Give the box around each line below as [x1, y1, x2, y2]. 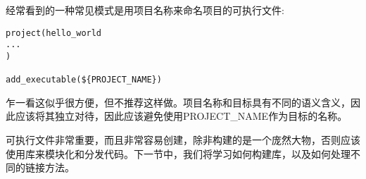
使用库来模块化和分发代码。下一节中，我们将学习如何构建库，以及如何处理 [6, 146, 351, 161]
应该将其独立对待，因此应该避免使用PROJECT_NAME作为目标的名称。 [15, 109, 348, 123]
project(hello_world [6, 27, 102, 38]
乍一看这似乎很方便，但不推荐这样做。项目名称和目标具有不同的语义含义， [6, 94, 351, 109]
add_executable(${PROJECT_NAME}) [6, 75, 162, 85]
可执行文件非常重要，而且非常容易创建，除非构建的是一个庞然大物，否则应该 [6, 132, 360, 147]
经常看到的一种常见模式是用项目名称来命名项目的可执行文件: [6, 3, 284, 17]
